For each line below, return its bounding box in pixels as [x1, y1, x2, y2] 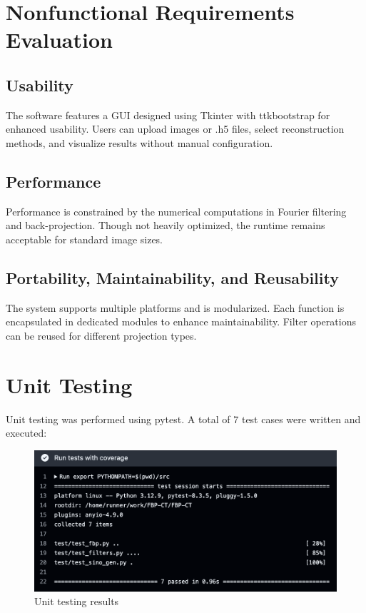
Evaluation [6, 25, 113, 54]
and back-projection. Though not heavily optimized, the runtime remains [6, 218, 325, 233]
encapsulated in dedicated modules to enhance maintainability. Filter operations [6, 314, 356, 329]
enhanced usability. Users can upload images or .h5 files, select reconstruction [6, 121, 345, 136]
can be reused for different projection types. [6, 328, 197, 343]
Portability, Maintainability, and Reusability [6, 266, 339, 288]
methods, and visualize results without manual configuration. [6, 135, 273, 150]
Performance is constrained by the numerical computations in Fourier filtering [6, 203, 347, 218]
